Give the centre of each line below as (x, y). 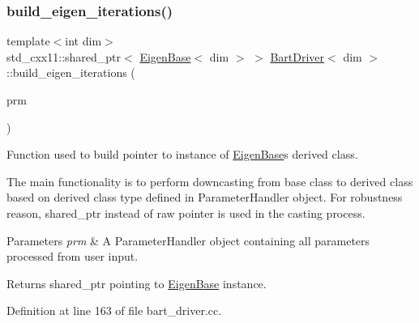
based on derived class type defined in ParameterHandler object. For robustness (205, 197)
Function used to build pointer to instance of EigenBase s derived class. (182, 154)
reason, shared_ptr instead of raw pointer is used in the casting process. (186, 212)
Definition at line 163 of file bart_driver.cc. (114, 310)
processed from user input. (73, 256)
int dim (83, 41)
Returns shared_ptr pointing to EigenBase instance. (137, 283)
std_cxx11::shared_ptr (64, 56)
